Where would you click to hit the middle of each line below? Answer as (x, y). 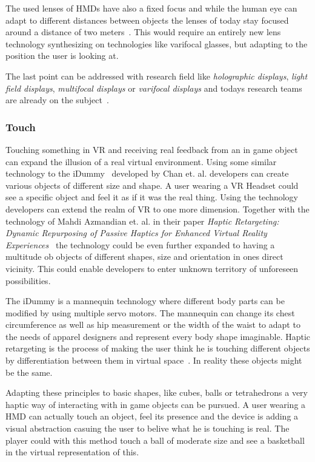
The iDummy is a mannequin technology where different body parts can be (145, 301)
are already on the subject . (57, 100)
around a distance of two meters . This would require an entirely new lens (143, 32)
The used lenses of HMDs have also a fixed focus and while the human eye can (151, 8)
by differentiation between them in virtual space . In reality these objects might (154, 360)
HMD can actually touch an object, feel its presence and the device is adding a (152, 416)
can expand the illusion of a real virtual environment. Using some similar (141, 161)
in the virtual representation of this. (72, 452)
